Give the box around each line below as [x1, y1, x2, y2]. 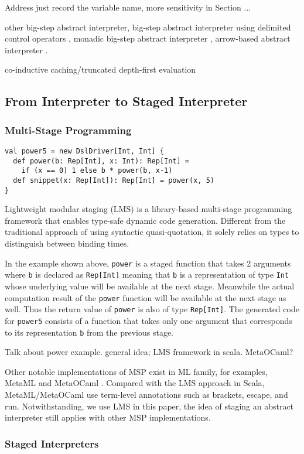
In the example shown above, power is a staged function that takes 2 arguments [5, 257, 291, 269]
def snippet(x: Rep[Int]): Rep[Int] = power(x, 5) [13, 176, 214, 185]
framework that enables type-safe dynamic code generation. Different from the [5, 214, 286, 226]
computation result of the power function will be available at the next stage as [5, 291, 286, 303]
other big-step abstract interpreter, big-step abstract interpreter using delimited [5, 21, 291, 33]
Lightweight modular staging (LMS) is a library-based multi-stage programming [5, 203, 292, 215]
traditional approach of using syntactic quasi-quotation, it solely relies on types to [5, 226, 299, 238]
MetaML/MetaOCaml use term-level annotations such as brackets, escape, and [5, 388, 288, 400]
